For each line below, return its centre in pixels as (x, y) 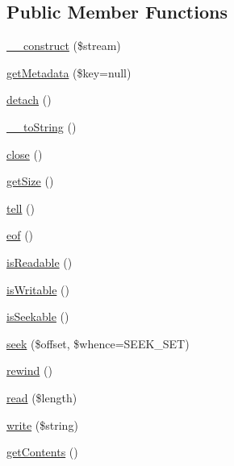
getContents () (42, 452)
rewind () (29, 370)
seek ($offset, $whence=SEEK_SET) (98, 343)
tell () (21, 208)
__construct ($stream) (64, 46)
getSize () (30, 181)
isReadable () (40, 262)
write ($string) (42, 424)
